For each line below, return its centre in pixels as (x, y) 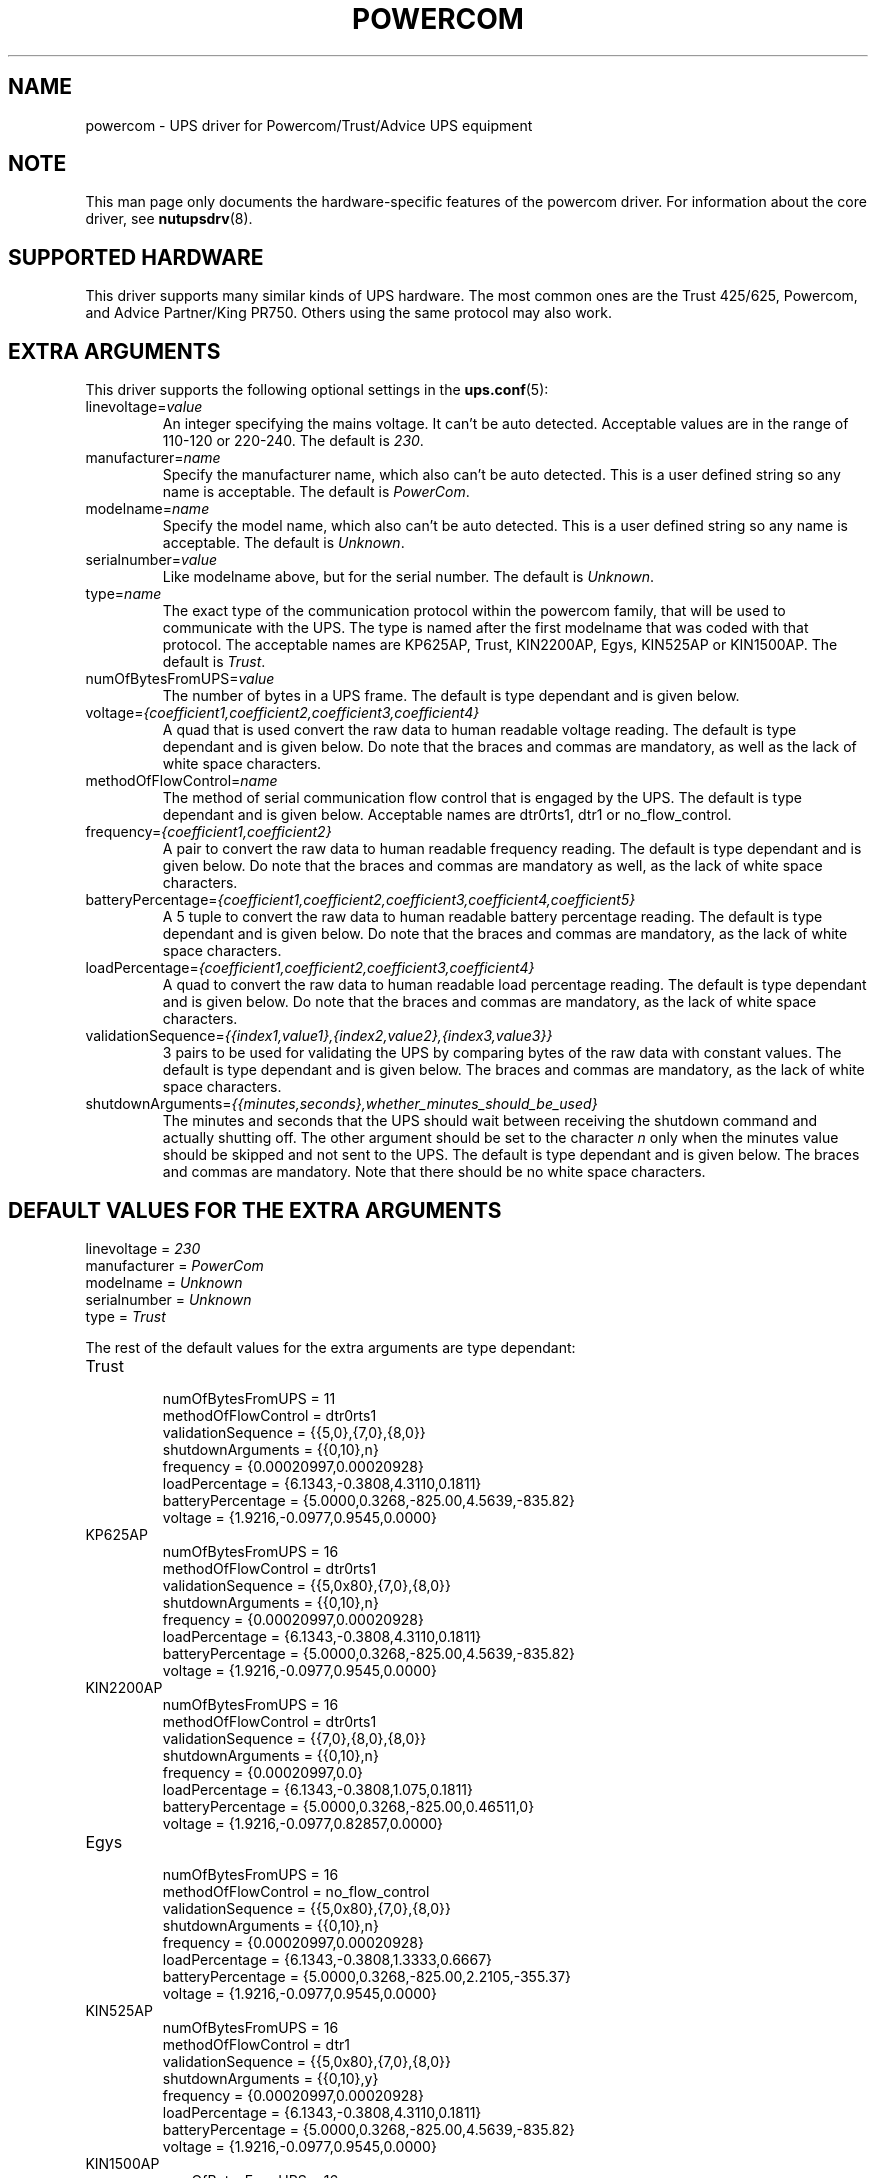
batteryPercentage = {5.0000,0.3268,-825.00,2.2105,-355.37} (367, 1976)
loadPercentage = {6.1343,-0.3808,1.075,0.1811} (318, 1789)
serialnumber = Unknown (168, 1299)
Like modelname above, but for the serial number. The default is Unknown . (408, 577)
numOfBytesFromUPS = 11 (249, 1398)
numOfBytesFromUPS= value (180, 679)
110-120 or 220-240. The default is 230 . (293, 441)
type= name (123, 594)
